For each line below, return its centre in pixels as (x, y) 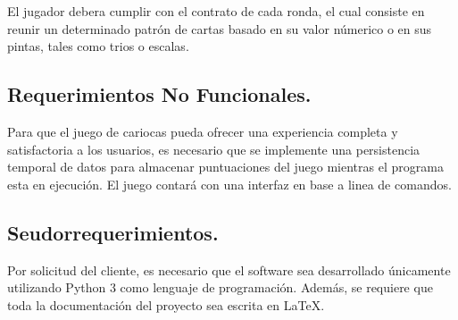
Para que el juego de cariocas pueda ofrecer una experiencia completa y (203, 131)
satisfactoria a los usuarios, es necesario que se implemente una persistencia (214, 149)
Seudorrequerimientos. (113, 232)
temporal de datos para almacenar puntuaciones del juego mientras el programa (225, 167)
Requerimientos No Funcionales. (159, 94)
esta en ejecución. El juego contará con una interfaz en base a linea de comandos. (229, 184)
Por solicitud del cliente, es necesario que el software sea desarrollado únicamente (229, 269)
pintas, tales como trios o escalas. (98, 46)
